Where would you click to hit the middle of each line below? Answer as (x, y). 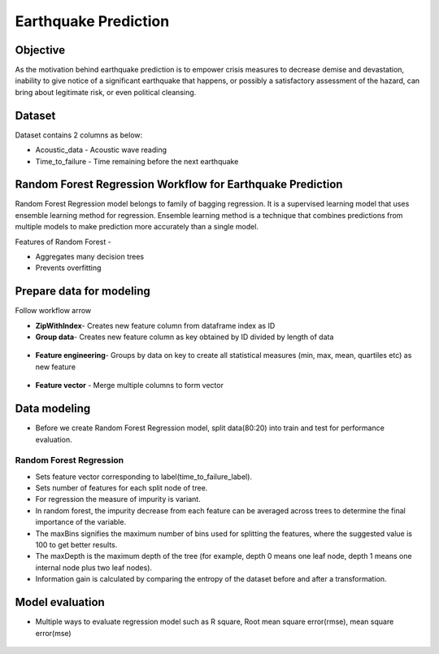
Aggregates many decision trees (90, 257)
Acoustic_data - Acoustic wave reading (101, 150)
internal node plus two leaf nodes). (94, 567)
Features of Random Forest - (63, 242)
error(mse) (54, 633)
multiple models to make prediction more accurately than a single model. (137, 227)
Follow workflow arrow (53, 311)
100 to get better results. (76, 545)
